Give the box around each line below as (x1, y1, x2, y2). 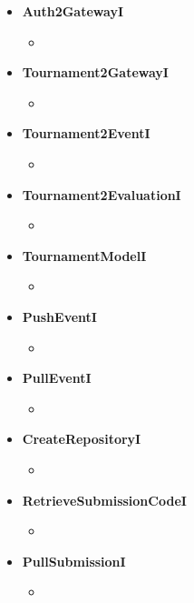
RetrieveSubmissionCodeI (22, 490, 187, 509)
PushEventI (22, 307, 97, 326)
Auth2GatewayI (22, 2, 123, 20)
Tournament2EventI (22, 124, 150, 143)
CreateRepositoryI (22, 429, 141, 448)
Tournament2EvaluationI (22, 185, 181, 204)
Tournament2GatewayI (22, 63, 169, 82)
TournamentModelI (22, 246, 147, 265)
